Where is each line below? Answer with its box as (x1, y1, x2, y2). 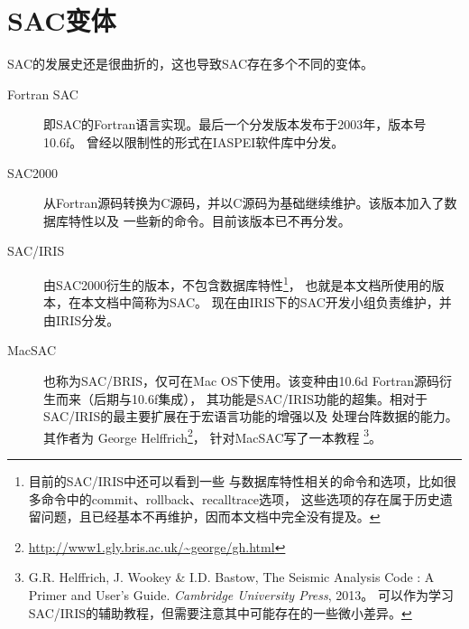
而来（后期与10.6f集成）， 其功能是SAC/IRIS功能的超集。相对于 (55, 389, 428, 408)
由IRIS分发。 (43, 310, 120, 329)
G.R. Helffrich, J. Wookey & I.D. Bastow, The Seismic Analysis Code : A (28, 568, 435, 587)
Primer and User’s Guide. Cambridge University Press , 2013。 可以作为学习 (28, 585, 454, 604)
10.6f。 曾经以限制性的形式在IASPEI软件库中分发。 (43, 132, 345, 151)
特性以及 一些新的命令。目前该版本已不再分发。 (68, 211, 351, 230)
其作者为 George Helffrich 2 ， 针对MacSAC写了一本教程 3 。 (43, 425, 382, 446)
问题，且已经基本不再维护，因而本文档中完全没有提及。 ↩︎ (41, 507, 381, 526)
